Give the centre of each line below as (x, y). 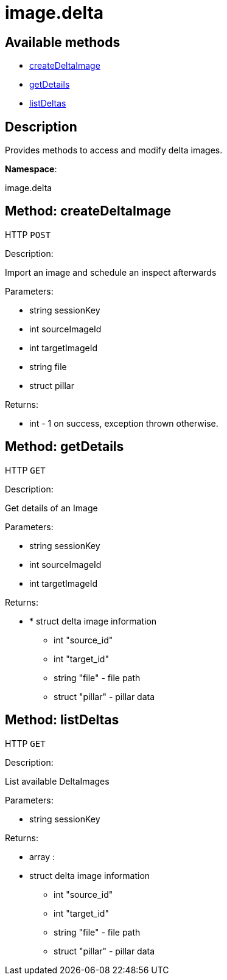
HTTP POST (28, 234)
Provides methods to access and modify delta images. (114, 150)
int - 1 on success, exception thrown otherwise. (124, 423)
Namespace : (31, 169)
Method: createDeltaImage (88, 211)
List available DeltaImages (57, 781)
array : (42, 856)
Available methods (63, 42)
